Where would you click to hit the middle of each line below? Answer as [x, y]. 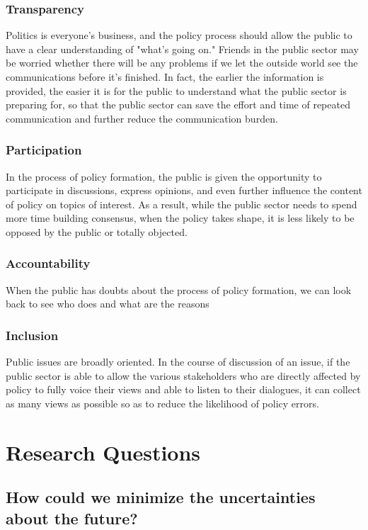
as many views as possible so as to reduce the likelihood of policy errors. [162, 403]
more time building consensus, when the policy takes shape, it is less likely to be [180, 218]
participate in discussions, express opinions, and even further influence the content [184, 190]
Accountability [48, 263]
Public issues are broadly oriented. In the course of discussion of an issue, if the [178, 362]
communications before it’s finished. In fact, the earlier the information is [165, 77]
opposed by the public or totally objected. [97, 231]
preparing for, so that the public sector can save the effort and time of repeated [178, 105]
